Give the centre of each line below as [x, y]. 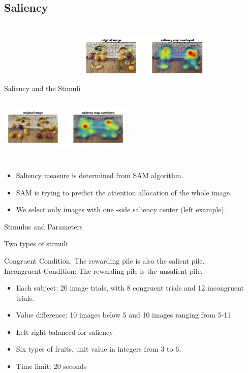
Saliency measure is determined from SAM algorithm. [100, 175]
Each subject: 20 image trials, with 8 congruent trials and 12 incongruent [130, 288]
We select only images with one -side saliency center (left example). [121, 209]
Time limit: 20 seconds [51, 366]
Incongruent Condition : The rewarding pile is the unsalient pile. [103, 270]
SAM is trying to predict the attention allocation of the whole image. [124, 192]
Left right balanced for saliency [65, 332]
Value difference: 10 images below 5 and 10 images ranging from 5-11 [123, 315]
